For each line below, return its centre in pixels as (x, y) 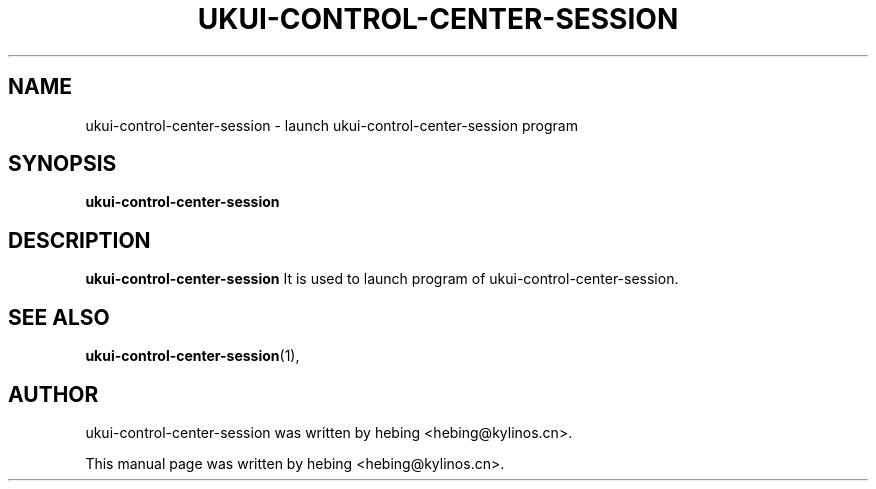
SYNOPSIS (62, 164)
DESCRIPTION (79, 240)
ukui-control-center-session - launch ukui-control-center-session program (331, 125)
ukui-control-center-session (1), (192, 356)
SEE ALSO (59, 317)
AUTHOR (53, 394)
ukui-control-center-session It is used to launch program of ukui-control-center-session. (382, 279)
